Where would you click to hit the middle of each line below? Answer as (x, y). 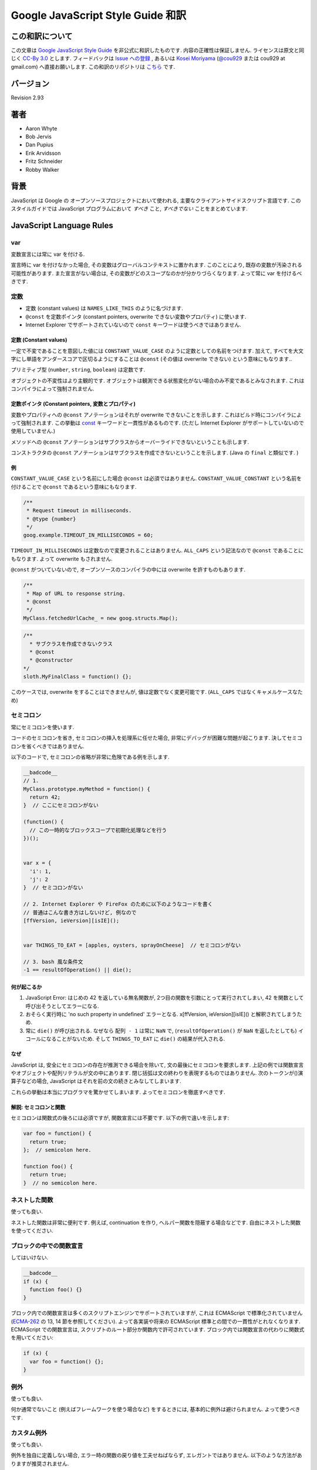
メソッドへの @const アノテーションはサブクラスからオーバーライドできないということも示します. (130, 442)
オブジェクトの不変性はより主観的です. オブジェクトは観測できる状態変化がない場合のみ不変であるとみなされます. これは (158, 380)
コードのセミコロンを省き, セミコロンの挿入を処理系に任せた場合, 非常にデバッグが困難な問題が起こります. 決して (149, 738)
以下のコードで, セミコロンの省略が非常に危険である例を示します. (90, 757)
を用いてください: (32, 1338)
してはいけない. (30, 1258)
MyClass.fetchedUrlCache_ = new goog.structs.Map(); (101, 618)
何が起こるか (26, 987)
